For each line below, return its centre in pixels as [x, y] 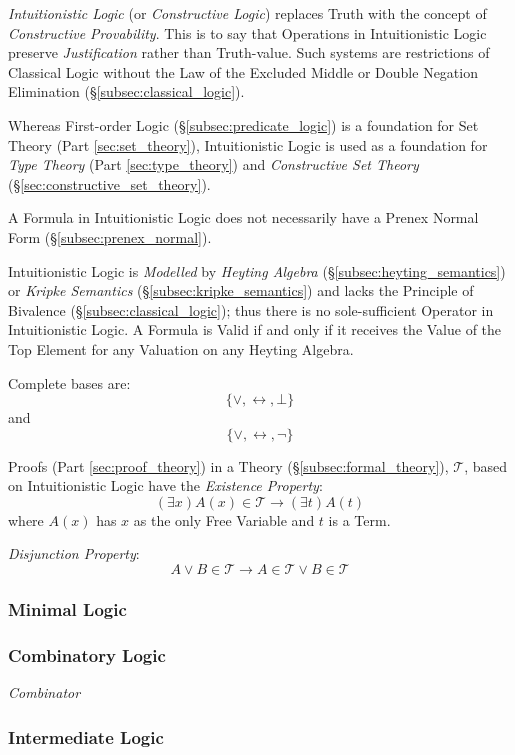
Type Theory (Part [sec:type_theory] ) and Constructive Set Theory [213, 164]
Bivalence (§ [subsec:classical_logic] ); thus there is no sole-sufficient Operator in [251, 309]
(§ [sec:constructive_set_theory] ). [109, 183]
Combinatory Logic [87, 654]
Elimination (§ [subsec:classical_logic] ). [126, 91]
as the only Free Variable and [224, 519]
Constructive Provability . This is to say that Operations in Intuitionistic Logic [247, 32]
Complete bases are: [69, 382]
